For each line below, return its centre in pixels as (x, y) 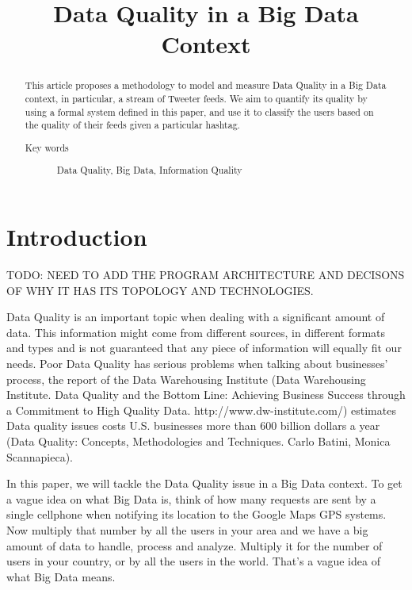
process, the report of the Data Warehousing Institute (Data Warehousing (186, 379)
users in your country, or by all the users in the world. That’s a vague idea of (193, 561)
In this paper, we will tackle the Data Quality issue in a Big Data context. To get (204, 483)
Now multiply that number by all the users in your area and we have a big (187, 529)
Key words (47, 147)
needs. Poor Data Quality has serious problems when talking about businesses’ (197, 363)
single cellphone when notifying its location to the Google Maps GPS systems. (196, 514)
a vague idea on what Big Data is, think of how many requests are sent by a (191, 498)
